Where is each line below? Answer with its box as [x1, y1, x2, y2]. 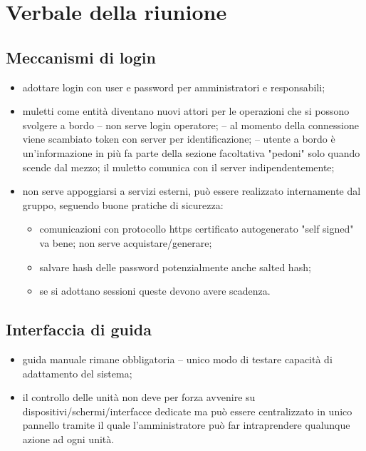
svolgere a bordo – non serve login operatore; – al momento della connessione [22, 117, 359, 132]
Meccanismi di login [6, 46, 156, 68]
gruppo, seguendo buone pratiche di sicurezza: [22, 197, 224, 212]
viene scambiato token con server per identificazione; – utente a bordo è [22, 131, 335, 146]
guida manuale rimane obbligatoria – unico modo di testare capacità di [22, 351, 333, 366]
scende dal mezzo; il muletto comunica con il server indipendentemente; [22, 159, 335, 174]
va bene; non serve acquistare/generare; [39, 235, 212, 250]
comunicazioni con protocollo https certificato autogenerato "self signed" [39, 221, 354, 236]
